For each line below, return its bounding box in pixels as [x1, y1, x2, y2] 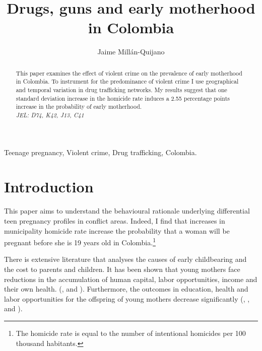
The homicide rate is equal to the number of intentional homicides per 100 [16, 327, 246, 338]
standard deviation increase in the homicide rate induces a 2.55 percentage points [16, 94, 230, 102]
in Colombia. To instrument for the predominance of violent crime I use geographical [16, 77, 239, 86]
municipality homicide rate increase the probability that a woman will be [4, 225, 230, 236]
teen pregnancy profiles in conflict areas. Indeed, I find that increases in [4, 215, 225, 226]
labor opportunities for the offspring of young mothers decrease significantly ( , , [4, 293, 250, 304]
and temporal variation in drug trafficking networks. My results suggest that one [16, 86, 227, 94]
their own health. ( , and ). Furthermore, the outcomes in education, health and [4, 284, 248, 294]
